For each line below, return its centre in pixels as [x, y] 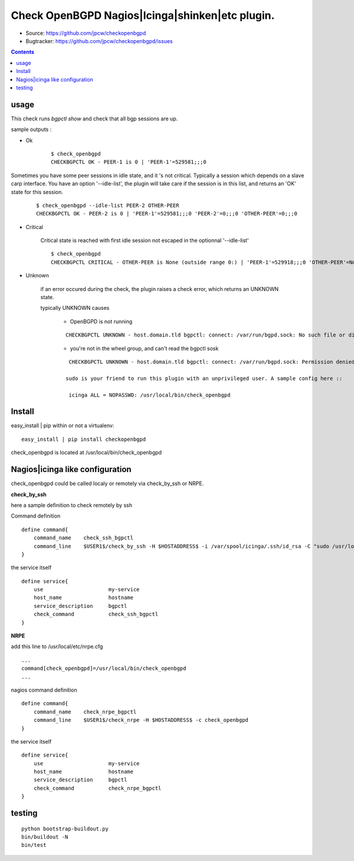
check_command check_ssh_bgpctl [96, 614]
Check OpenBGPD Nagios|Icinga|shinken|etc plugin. [143, 15]
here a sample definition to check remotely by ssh [72, 505]
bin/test [34, 845]
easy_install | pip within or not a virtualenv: [63, 425]
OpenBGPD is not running [101, 321]
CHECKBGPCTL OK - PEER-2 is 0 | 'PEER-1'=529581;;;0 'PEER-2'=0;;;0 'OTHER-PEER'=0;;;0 [167, 214]
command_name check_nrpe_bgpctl [85, 712]
